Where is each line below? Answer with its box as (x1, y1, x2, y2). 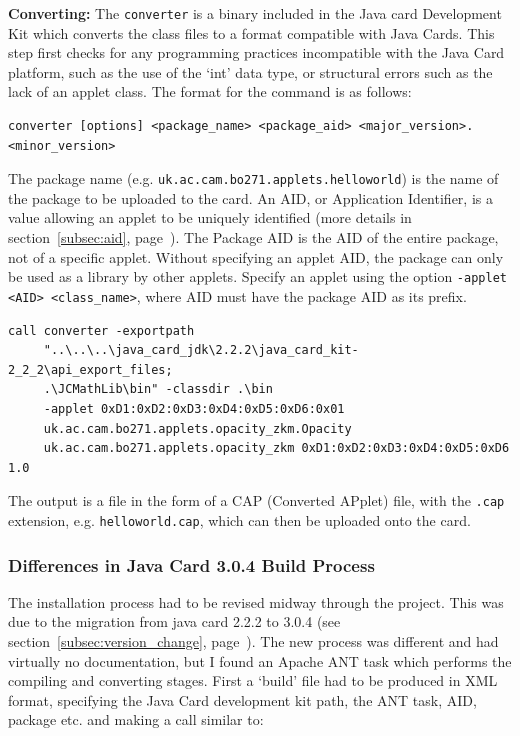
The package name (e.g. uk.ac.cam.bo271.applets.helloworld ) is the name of (8, 168, 499, 189)
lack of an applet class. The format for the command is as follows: (8, 81, 412, 102)
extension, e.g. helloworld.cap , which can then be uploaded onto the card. (8, 509, 471, 530)
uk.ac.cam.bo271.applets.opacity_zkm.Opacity (43, 421, 352, 436)
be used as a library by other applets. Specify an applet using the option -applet (8, 266, 507, 287)
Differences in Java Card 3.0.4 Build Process (8, 552, 375, 577)
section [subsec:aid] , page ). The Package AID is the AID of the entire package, (8, 227, 499, 248)
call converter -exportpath (8, 323, 195, 338)
